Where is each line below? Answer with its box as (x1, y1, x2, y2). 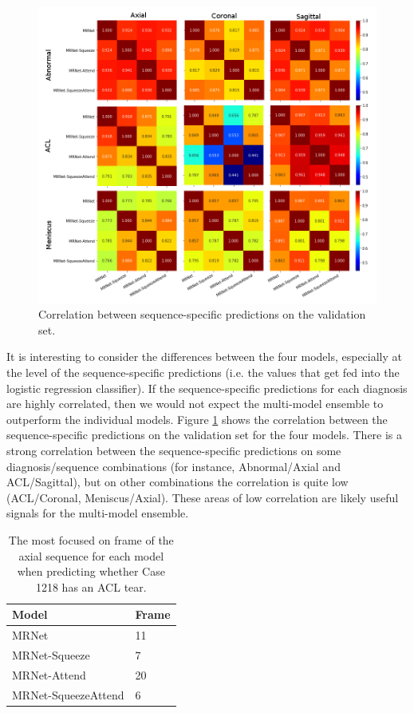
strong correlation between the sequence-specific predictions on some (6, 442, 341, 459)
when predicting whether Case (17, 563, 165, 580)
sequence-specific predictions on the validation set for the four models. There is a (6, 426, 403, 443)
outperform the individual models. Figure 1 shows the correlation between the (6, 410, 388, 427)
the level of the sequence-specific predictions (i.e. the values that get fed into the (6, 364, 400, 381)
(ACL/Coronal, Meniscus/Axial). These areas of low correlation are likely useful (6, 489, 399, 505)
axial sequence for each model (18, 547, 164, 564)
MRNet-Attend (12, 666, 86, 683)
